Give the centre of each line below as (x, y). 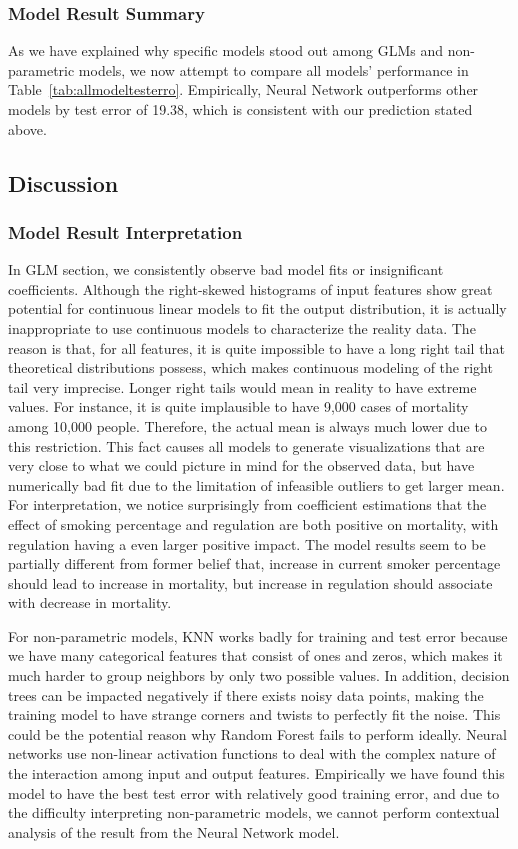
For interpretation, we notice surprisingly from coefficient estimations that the (247, 504)
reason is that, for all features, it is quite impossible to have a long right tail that (256, 347)
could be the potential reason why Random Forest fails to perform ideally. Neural (258, 733)
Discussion (63, 182)
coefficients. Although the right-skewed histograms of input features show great (250, 288)
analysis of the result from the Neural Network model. (174, 831)
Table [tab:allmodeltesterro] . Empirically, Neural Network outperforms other (243, 89)
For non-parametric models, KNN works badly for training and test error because (258, 635)
